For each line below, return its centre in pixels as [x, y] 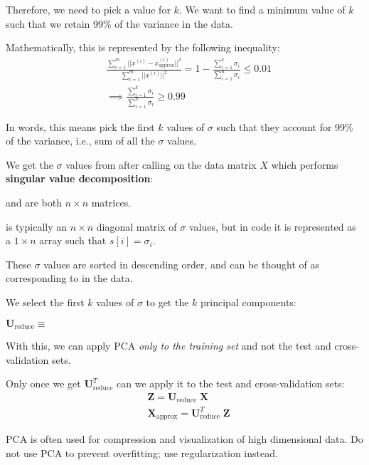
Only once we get [43, 383]
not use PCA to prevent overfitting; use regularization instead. [142, 453]
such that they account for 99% [285, 126]
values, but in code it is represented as [272, 226]
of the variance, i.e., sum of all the [80, 141]
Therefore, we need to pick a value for [88, 9]
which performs [305, 164]
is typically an [37, 226]
